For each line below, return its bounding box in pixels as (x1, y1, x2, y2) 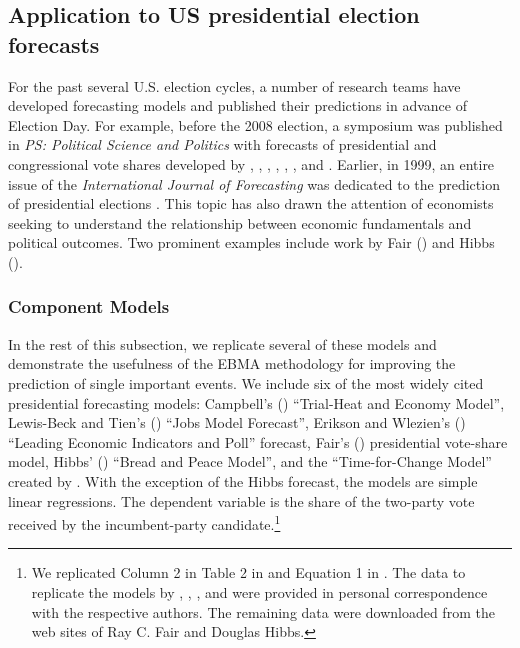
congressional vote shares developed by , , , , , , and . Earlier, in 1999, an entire (8, 153, 495, 174)
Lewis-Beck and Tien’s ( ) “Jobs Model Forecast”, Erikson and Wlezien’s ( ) (8, 412, 466, 433)
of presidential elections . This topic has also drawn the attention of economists (8, 193, 494, 214)
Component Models (8, 294, 170, 319)
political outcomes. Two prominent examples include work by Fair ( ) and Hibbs (8, 232, 495, 253)
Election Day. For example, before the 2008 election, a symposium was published (8, 114, 503, 135)
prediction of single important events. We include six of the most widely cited (8, 372, 484, 393)
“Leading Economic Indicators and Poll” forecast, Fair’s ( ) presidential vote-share (8, 431, 508, 452)
